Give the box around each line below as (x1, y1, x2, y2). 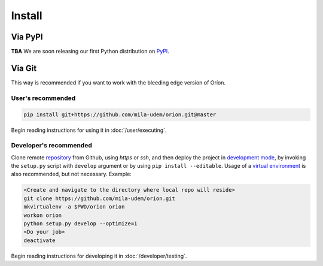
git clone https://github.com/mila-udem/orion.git (23, 195, 176, 202)
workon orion (23, 211, 62, 219)
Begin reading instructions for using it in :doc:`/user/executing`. (11, 126, 167, 134)
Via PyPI (11, 32, 43, 42)
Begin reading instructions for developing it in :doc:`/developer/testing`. (11, 252, 187, 259)
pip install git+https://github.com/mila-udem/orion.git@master (23, 111, 217, 118)
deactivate (23, 237, 56, 244)
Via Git (11, 63, 37, 73)
